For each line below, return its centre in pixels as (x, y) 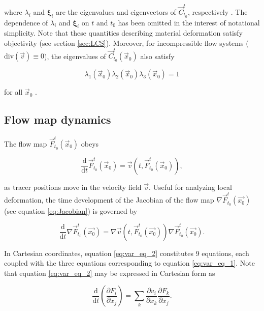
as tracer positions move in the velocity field (73, 187)
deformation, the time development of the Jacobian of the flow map (109, 200)
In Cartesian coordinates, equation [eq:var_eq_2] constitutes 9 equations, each (127, 253)
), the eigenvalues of (75, 56)
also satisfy (157, 56)
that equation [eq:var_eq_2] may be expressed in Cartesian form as (110, 273)
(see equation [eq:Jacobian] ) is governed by (71, 211)
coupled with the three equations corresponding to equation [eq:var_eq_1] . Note (129, 263)
